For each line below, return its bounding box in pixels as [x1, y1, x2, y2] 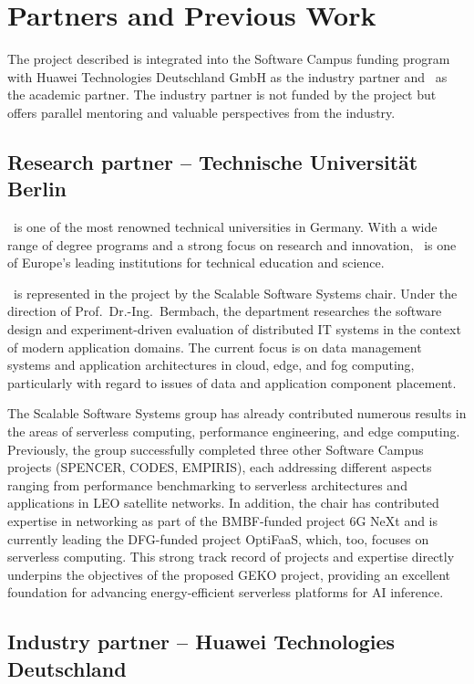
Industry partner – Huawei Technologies [7, 627, 396, 656]
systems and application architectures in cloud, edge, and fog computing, [7, 355, 415, 374]
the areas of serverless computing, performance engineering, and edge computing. [7, 422, 460, 441]
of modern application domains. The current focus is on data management [7, 337, 422, 356]
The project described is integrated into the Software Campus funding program [7, 49, 450, 68]
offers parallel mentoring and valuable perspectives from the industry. [7, 102, 396, 121]
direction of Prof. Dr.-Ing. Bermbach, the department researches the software [7, 301, 442, 321]
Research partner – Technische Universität [7, 147, 418, 175]
